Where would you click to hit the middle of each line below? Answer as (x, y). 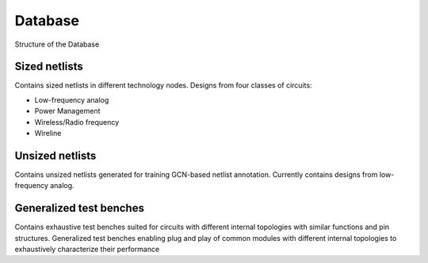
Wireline (48, 133)
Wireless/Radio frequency (77, 122)
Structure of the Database (57, 44)
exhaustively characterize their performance (87, 249)
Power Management (67, 111)
